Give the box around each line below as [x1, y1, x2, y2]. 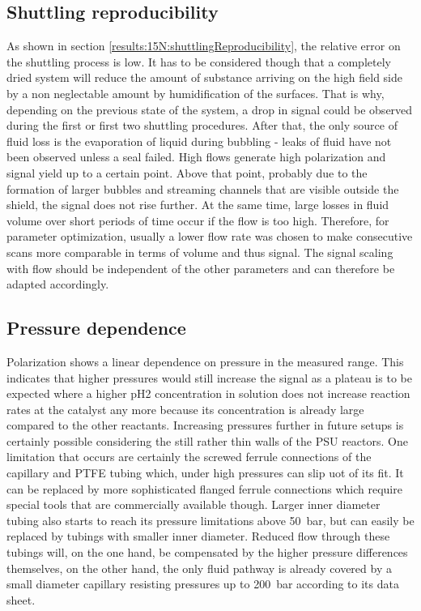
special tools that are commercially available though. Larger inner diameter [6, 496, 381, 513]
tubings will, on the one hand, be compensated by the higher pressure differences [6, 544, 408, 561]
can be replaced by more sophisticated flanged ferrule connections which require [6, 480, 402, 497]
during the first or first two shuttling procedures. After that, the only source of [6, 117, 398, 134]
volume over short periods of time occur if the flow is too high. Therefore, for [6, 211, 389, 229]
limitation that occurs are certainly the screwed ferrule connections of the [6, 448, 372, 465]
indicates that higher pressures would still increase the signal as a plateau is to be [6, 369, 412, 386]
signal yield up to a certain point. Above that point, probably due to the [6, 164, 368, 181]
